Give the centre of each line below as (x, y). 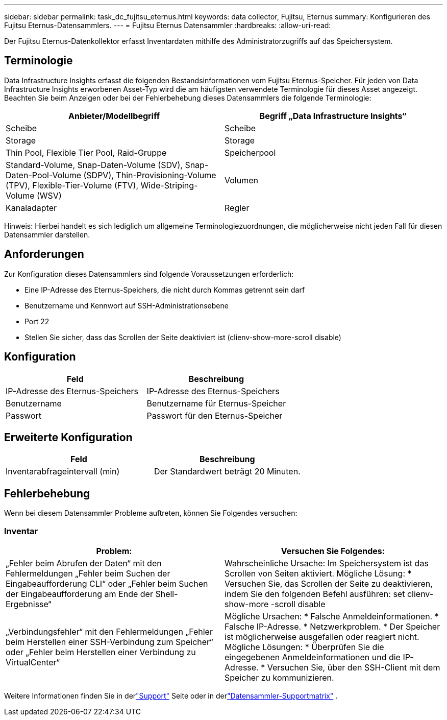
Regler (237, 208)
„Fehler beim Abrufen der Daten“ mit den (84, 563)
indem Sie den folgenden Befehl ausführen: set (315, 594)
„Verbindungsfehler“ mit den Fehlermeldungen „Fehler (109, 631)
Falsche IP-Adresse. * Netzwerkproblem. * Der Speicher (332, 626)
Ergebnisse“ (29, 604)
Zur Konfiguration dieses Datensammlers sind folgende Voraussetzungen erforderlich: (149, 274)
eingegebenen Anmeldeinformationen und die (313, 657)
